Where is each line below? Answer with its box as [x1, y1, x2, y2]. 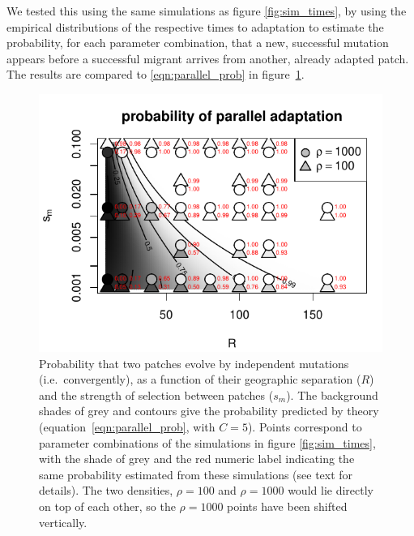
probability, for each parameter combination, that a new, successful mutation [6, 34, 389, 51]
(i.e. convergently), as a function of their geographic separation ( [39, 371, 361, 388]
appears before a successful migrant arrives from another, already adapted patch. [6, 49, 409, 66]
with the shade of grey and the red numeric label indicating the [39, 450, 355, 467]
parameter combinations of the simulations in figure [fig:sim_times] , [39, 434, 376, 451]
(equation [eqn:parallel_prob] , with [39, 418, 216, 435]
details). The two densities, [39, 482, 173, 499]
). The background [286, 386, 378, 403]
